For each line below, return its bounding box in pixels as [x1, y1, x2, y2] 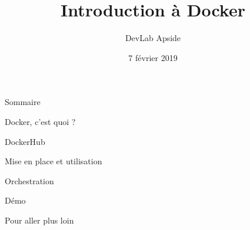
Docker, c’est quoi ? [5, 115, 76, 127]
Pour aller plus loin [5, 214, 74, 226]
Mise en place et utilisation [5, 155, 102, 167]
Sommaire [5, 96, 41, 108]
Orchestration [5, 174, 54, 187]
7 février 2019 [128, 51, 178, 63]
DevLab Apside [125, 32, 181, 44]
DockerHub [5, 135, 45, 147]
